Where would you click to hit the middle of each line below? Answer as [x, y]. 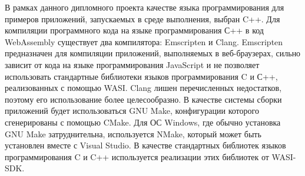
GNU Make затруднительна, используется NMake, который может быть [133, 133]
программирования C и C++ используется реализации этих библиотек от [137, 156]
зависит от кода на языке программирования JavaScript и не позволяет [132, 64]
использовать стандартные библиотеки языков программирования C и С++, [141, 76]
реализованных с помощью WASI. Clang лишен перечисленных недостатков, [143, 88]
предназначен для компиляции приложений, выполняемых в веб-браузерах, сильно [153, 53]
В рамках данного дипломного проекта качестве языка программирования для [145, 7]
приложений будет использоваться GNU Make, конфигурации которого [132, 111]
